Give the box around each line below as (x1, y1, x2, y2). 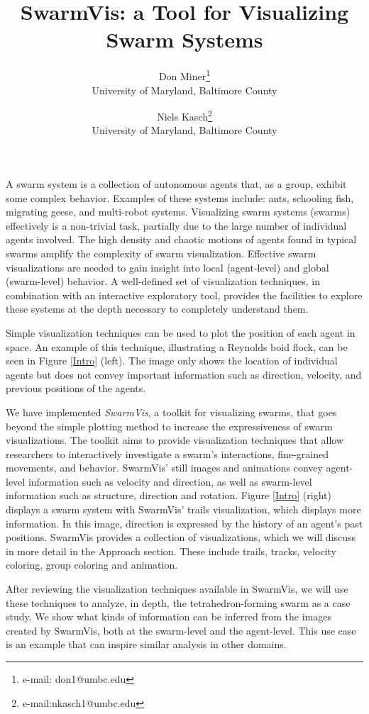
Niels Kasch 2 (157, 107, 212, 123)
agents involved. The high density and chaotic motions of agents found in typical (6, 232, 357, 247)
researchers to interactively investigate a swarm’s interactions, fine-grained (6, 446, 329, 461)
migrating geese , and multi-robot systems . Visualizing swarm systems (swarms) (6, 204, 351, 219)
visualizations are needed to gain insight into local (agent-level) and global (6, 260, 329, 274)
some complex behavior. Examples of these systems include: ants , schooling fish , (6, 190, 354, 205)
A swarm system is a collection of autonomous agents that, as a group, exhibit (6, 177, 347, 191)
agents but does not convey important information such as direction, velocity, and (6, 367, 362, 381)
